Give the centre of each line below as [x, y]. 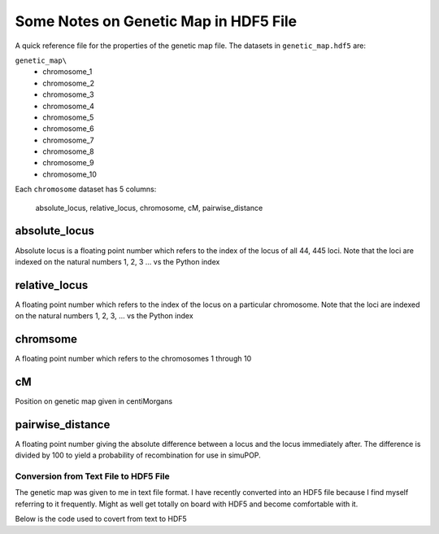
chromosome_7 [68, 140]
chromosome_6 [69, 129]
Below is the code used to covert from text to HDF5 [101, 519]
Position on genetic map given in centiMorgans [94, 401]
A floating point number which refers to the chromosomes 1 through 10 [133, 359]
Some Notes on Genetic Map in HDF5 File [156, 21]
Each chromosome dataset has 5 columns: [86, 189]
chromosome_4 [69, 106]
